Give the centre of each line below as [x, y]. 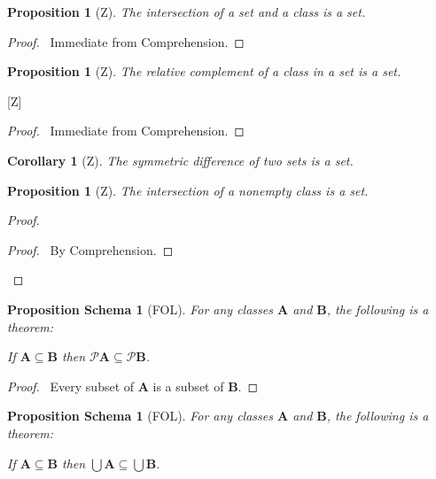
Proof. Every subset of [71, 386]
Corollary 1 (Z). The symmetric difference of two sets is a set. [180, 160]
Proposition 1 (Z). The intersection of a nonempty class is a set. [188, 190]
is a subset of [188, 386]
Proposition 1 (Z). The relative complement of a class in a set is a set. [204, 71]
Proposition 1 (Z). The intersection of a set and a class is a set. [187, 12]
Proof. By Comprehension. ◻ [90, 249]
